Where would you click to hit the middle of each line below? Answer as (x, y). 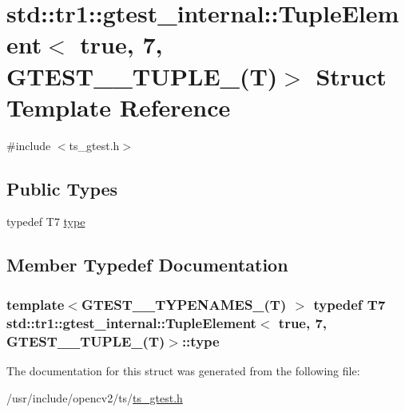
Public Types (62, 188)
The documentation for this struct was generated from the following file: (183, 370)
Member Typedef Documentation (147, 265)
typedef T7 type (46, 222)
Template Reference (119, 107)
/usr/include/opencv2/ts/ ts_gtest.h (95, 397)
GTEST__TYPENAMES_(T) (184, 304)
